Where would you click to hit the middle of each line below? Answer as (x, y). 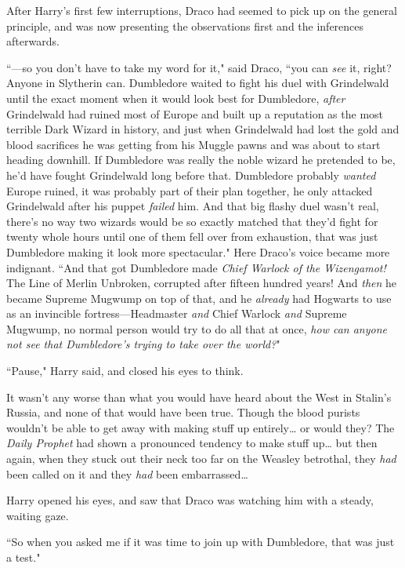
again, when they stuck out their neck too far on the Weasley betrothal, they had (201, 459)
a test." (24, 557)
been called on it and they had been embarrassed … (127, 473)
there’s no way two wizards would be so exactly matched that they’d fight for (192, 221)
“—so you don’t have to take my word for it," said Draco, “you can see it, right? (199, 67)
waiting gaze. (38, 515)
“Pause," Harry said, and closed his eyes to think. (125, 371)
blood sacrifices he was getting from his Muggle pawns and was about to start (193, 144)
